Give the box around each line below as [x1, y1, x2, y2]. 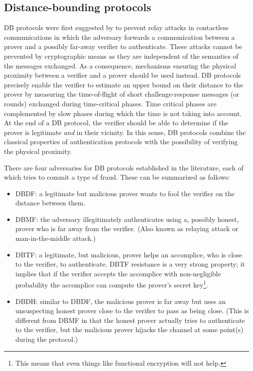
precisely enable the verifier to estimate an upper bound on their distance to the [4, 79, 243, 89]
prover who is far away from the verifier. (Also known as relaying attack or [15, 223, 238, 234]
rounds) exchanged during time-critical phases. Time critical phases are [4, 98, 217, 108]
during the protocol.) [15, 334, 78, 344]
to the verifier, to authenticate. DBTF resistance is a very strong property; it [15, 259, 245, 269]
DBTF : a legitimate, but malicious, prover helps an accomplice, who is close [15, 249, 242, 259]
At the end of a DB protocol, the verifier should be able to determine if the [4, 118, 229, 128]
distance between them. [15, 198, 86, 208]
